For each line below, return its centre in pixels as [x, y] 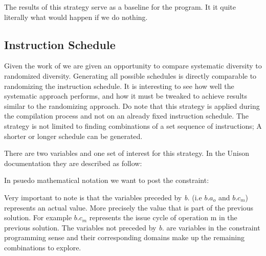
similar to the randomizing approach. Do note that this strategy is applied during [132, 106]
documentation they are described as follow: [73, 163]
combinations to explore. [43, 247]
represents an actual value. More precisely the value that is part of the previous [129, 207]
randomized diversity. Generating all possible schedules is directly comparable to [130, 75]
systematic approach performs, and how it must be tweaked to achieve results [126, 96]
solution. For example [38, 217]
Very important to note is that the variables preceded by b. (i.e [103, 197]
